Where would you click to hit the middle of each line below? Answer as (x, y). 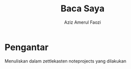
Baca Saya (83, 9)
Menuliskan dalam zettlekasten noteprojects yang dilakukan (65, 61)
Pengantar (27, 47)
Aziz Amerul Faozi (83, 22)
